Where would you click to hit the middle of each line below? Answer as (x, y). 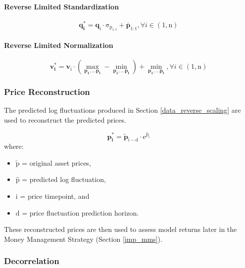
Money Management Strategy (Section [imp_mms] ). (83, 239)
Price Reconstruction (47, 91)
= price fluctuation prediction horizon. (80, 212)
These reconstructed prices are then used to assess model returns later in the (121, 229)
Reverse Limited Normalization (59, 45)
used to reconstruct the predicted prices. (65, 119)
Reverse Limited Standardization (62, 6)
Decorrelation (32, 261)
